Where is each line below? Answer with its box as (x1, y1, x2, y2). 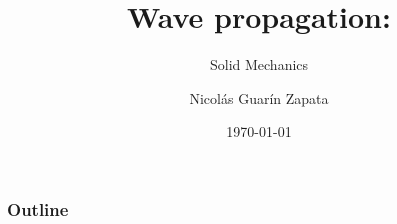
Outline (7, 196, 69, 221)
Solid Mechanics (209, 54, 309, 75)
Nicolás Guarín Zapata (189, 87, 329, 108)
